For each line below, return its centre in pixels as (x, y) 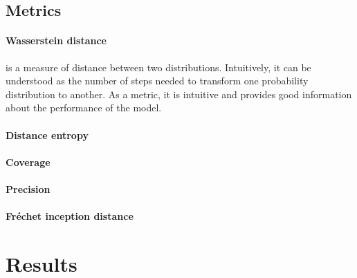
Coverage (28, 161)
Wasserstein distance (56, 40)
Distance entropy (47, 135)
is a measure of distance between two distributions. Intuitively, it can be (158, 67)
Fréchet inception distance (70, 216)
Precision (28, 188)
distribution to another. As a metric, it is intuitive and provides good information (179, 94)
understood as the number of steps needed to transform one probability (157, 81)
